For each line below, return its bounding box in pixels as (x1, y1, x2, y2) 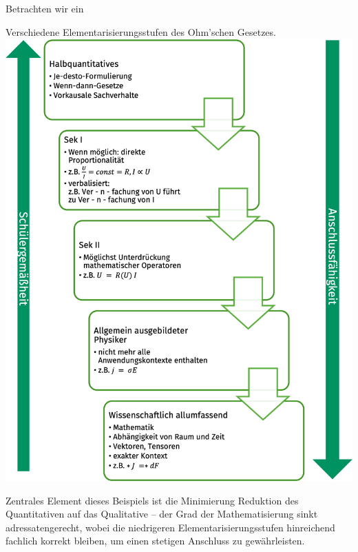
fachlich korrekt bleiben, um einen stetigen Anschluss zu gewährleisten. (6, 533, 305, 548)
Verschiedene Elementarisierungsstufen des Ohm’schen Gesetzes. (6, 24, 276, 39)
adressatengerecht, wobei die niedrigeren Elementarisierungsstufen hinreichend (6, 520, 335, 534)
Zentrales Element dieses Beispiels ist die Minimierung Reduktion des (6, 493, 299, 507)
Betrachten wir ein (6, 1, 84, 15)
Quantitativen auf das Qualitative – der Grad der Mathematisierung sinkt (6, 507, 318, 521)
